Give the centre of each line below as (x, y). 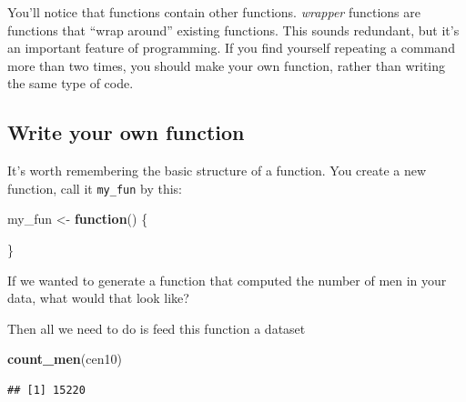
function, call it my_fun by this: (95, 188)
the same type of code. (71, 83)
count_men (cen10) (65, 359)
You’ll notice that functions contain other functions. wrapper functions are (214, 12)
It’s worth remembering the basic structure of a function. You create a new (217, 171)
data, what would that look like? (98, 298)
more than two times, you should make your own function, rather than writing (227, 65)
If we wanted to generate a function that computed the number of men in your (227, 280)
